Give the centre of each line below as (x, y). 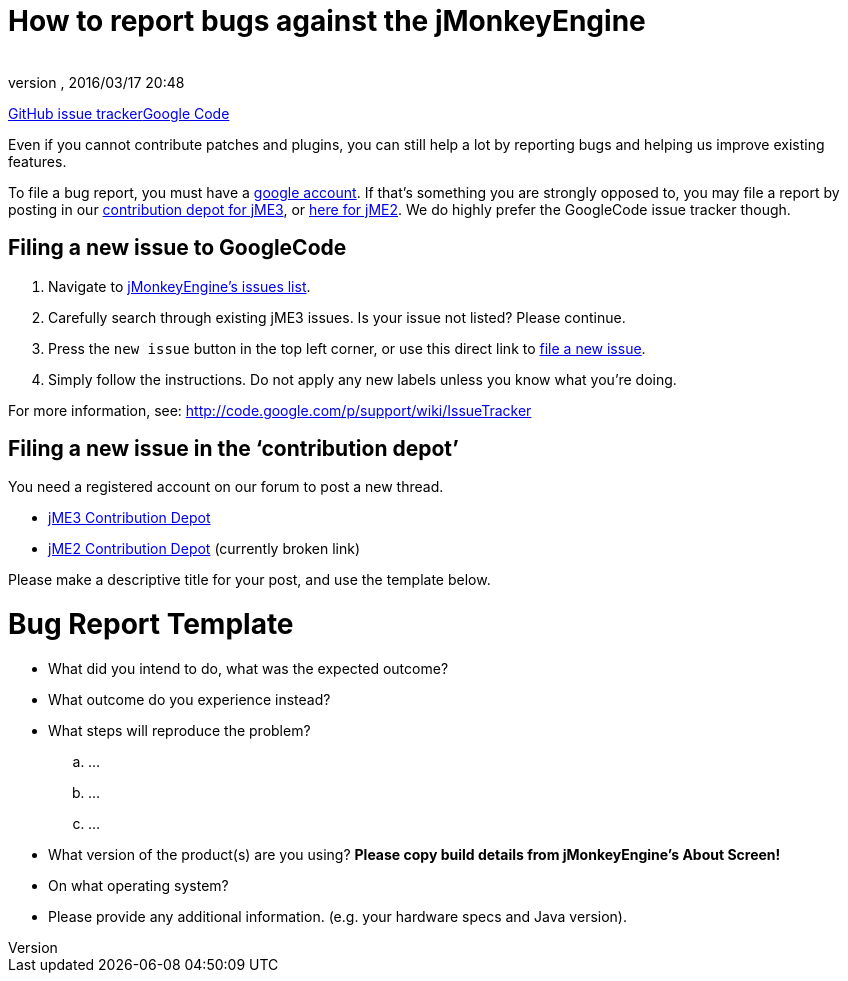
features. (37, 161)
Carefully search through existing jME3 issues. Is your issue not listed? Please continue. (337, 317)
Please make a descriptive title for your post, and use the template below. (249, 580)
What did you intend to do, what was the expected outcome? (248, 668)
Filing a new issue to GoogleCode (177, 248)
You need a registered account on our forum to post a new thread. (226, 487)
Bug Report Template (151, 624)
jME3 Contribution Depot (129, 518)
